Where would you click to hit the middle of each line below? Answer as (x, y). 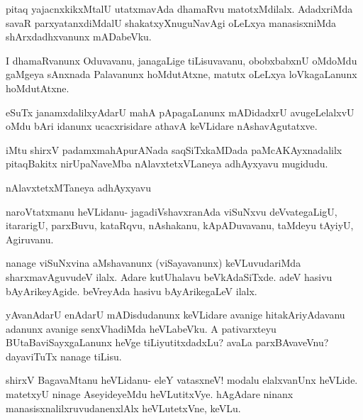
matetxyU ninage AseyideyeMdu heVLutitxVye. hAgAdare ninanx (150, 394)
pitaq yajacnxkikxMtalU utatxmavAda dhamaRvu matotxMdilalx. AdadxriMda (179, 9)
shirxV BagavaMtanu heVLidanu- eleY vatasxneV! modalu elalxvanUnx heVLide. (182, 380)
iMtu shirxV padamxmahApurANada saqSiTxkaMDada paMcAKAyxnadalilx (174, 149)
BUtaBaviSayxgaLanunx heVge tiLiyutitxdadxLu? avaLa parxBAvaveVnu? (167, 342)
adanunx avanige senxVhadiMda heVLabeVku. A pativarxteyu (141, 328)
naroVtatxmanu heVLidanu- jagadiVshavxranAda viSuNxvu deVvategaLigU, (172, 211)
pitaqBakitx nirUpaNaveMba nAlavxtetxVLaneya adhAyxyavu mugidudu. (167, 164)
